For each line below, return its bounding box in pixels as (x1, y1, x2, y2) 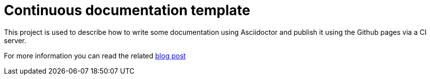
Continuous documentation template (4, 2, 251, 19)
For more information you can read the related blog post (4, 51, 186, 60)
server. (4, 36, 27, 45)
